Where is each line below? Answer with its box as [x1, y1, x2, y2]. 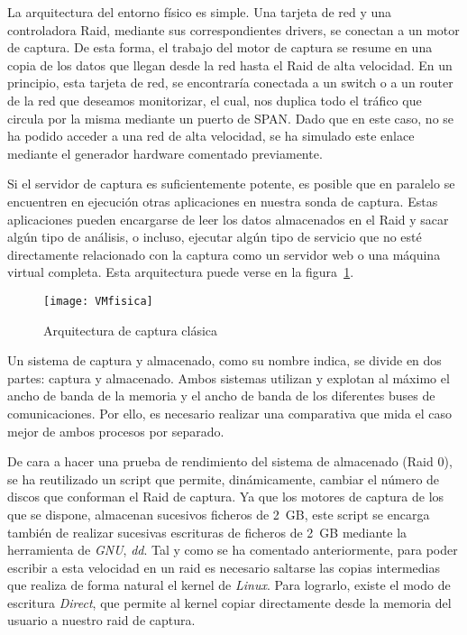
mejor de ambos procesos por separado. [7, 421, 224, 440]
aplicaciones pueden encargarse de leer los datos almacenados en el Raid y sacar [7, 209, 449, 228]
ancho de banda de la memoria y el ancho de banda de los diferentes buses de [7, 386, 435, 405]
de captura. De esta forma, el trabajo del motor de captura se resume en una [7, 38, 433, 57]
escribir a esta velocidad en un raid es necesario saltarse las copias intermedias [7, 557, 440, 576]
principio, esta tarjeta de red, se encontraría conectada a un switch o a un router [7, 73, 453, 92]
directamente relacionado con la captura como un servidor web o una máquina [7, 244, 441, 263]
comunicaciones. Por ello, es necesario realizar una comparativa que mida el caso [7, 403, 452, 422]
